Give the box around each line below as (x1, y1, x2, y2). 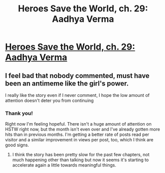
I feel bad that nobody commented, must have (5, 71, 150, 80)
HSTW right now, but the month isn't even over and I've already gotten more (5, 127, 161, 132)
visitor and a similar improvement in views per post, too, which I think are (5, 137, 154, 143)
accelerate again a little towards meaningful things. (12, 162, 117, 168)
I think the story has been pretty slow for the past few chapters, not (12, 152, 150, 158)
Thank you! (5, 110, 33, 117)
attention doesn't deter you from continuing (5, 97, 94, 103)
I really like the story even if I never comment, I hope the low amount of (5, 92, 150, 98)
